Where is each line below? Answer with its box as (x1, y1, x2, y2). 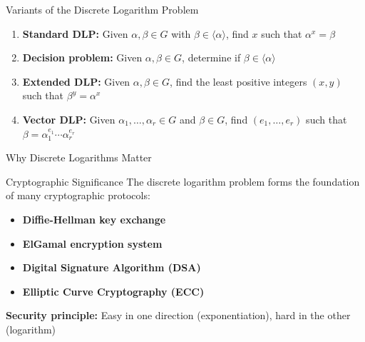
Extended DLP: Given (22, 74, 130, 89)
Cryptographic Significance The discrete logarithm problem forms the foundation (6, 173, 360, 188)
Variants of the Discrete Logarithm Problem (6, 2, 199, 16)
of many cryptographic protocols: (6, 188, 150, 203)
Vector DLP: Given (22, 111, 115, 126)
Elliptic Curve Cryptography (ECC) (22, 283, 205, 298)
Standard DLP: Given (22, 26, 128, 41)
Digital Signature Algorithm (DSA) (22, 260, 201, 275)
